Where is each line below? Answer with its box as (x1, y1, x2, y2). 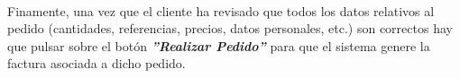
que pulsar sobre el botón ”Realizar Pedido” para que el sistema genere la (7, 36, 430, 55)
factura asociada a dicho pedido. (7, 54, 186, 73)
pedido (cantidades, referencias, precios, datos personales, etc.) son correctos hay (7, 19, 453, 38)
